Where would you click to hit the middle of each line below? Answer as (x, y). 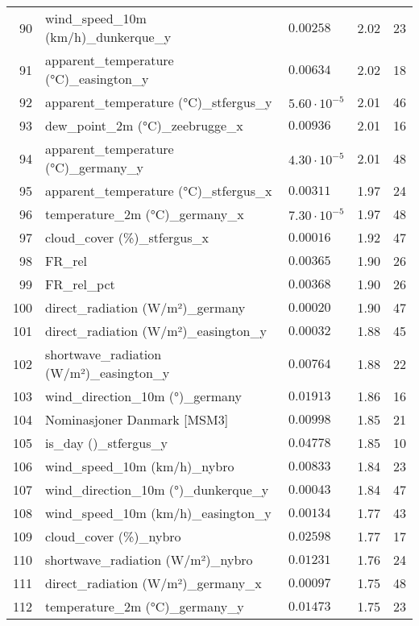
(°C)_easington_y (97, 79)
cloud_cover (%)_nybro (113, 536)
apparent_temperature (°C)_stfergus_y (159, 102)
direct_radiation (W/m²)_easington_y (156, 331)
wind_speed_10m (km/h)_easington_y (158, 513)
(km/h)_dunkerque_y (108, 37)
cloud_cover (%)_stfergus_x (127, 237)
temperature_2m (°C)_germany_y (145, 606)
